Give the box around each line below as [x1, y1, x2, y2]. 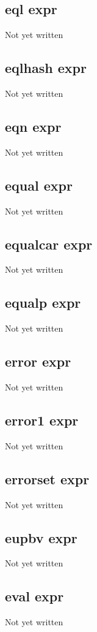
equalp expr [5, 293, 81, 312]
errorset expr [5, 469, 90, 488]
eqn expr [5, 116, 62, 135]
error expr [5, 352, 71, 371]
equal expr [5, 175, 73, 194]
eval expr [5, 587, 64, 606]
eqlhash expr [5, 58, 87, 77]
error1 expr [5, 410, 79, 429]
